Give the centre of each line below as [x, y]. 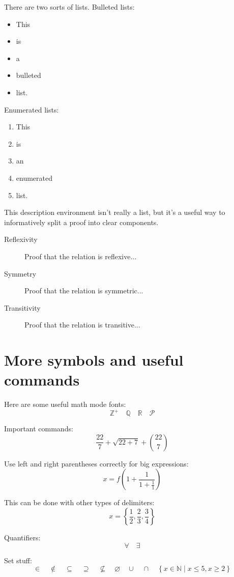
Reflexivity [21, 239]
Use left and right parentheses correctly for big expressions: [96, 463]
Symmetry [20, 273]
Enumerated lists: [32, 109]
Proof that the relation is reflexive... [81, 256]
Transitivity [22, 307]
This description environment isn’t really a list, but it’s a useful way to [115, 212]
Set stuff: [18, 560]
